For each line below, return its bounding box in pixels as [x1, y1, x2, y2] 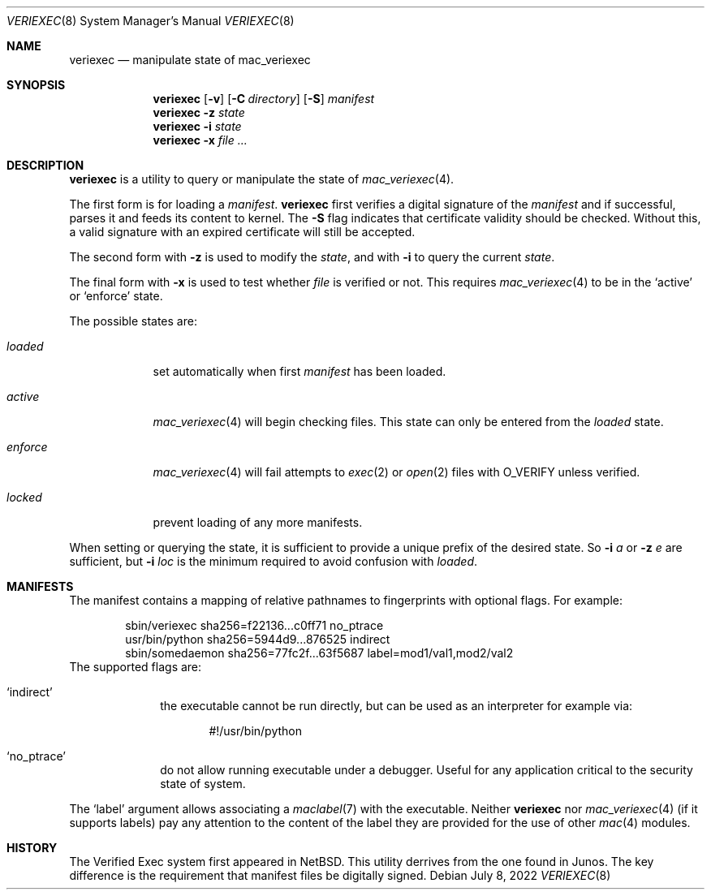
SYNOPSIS [6, 78, 66, 92]
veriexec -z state [153, 106, 245, 119]
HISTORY [6, 841, 58, 855]
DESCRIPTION [6, 158, 84, 172]
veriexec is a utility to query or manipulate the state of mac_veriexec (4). [69, 172, 455, 186]
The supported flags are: [69, 660, 202, 674]
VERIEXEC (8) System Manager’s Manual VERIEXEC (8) [6, 14, 295, 28]
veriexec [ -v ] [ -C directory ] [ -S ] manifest [153, 92, 375, 106]
